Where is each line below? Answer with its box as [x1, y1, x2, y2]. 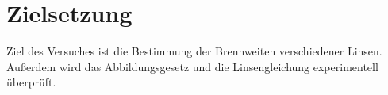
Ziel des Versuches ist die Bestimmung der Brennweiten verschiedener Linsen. [6, 43, 382, 59]
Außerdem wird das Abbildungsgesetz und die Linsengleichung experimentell [6, 58, 378, 74]
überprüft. [6, 74, 56, 90]
